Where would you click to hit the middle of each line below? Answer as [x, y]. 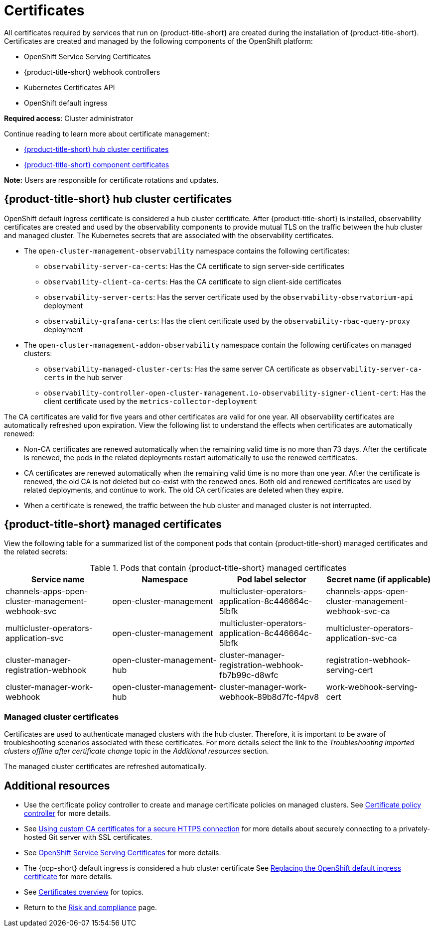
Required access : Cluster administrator [69, 118]
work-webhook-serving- [372, 687]
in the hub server [95, 377]
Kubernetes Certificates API [70, 87]
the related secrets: [36, 552]
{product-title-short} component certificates [97, 164]
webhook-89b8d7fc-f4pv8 [269, 697]
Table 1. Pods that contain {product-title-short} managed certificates [218, 568]
